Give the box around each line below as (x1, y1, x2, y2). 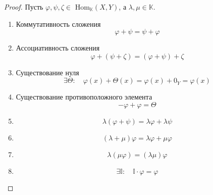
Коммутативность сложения (16, 18, 101, 29)
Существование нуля (16, 67, 79, 77)
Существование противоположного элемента (16, 91, 152, 102)
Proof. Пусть (4, 2, 43, 12)
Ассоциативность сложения (16, 42, 100, 53)
